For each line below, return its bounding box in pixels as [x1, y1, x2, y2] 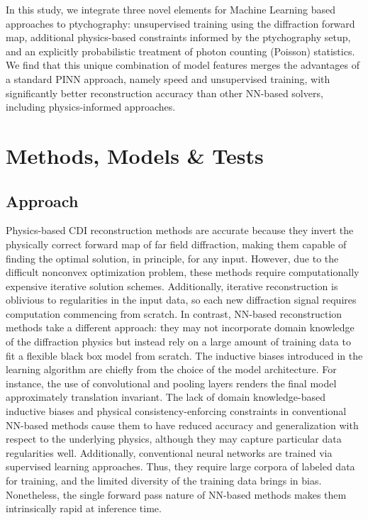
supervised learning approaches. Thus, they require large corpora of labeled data [6, 459, 355, 474]
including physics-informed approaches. [6, 99, 176, 114]
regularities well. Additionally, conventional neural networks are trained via [6, 445, 333, 460]
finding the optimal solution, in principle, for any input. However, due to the [6, 250, 339, 265]
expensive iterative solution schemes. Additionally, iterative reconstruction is [6, 278, 338, 293]
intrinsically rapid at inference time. [6, 501, 162, 516]
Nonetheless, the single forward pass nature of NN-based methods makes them [6, 487, 347, 502]
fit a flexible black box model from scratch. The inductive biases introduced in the [6, 348, 363, 363]
